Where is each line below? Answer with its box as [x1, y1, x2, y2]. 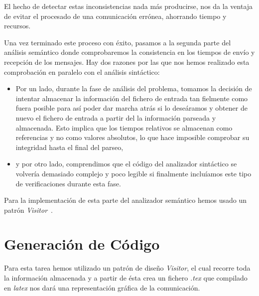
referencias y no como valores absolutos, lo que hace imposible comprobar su [15, 132, 250, 143]
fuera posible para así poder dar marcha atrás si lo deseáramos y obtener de [15, 103, 248, 113]
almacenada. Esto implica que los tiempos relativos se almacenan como [15, 122, 233, 133]
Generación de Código [4, 234, 160, 254]
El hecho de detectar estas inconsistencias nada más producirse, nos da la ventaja [4, 1, 253, 11]
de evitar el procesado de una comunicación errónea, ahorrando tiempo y [4, 10, 227, 21]
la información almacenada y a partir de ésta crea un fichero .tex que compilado [4, 273, 248, 283]
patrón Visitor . [4, 204, 53, 215]
